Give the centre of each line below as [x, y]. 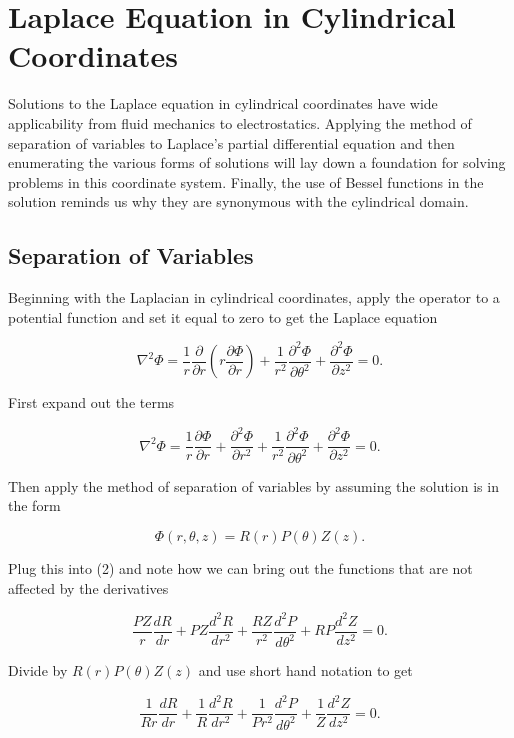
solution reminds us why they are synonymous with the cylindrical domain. [238, 201]
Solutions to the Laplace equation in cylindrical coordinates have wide [223, 103]
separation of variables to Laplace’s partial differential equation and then [231, 142]
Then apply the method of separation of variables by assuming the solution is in [253, 485]
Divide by [38, 670]
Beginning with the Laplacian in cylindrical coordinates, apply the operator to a [254, 297]
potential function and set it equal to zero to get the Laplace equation [223, 316]
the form [34, 505]
